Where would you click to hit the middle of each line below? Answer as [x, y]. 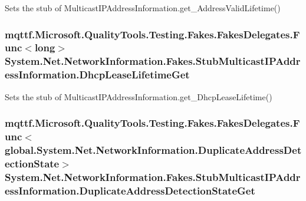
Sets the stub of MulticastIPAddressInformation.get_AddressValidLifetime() [143, 8]
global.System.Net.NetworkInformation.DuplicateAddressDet [153, 149]
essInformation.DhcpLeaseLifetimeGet [97, 75]
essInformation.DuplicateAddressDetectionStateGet [130, 190]
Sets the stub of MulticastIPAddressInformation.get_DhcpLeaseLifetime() [139, 96]
